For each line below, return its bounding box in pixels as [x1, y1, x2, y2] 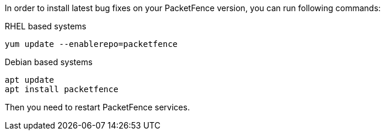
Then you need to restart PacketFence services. [5, 102, 190, 112]
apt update [5, 75, 54, 85]
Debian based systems [5, 57, 93, 67]
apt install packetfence [5, 85, 118, 94]
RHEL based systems [5, 21, 87, 31]
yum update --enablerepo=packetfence [5, 39, 178, 49]
